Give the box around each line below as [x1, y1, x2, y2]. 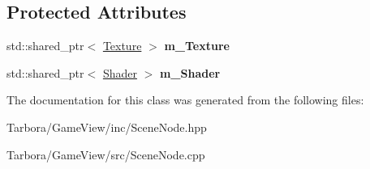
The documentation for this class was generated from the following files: [6, 91, 364, 108]
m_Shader [159, 64, 221, 81]
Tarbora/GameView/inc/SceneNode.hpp [6, 118, 207, 135]
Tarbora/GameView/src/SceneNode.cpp [6, 146, 205, 163]
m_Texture [164, 37, 230, 54]
